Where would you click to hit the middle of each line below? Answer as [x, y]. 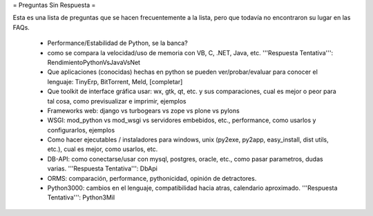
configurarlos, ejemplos [81, 130]
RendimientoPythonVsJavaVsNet [94, 62]
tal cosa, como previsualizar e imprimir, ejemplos [117, 101]
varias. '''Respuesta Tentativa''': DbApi [103, 168]
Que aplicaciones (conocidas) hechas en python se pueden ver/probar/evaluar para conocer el [182, 72]
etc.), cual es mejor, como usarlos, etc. [103, 149]
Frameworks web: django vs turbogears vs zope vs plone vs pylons [143, 110]
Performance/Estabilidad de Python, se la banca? [117, 43]
